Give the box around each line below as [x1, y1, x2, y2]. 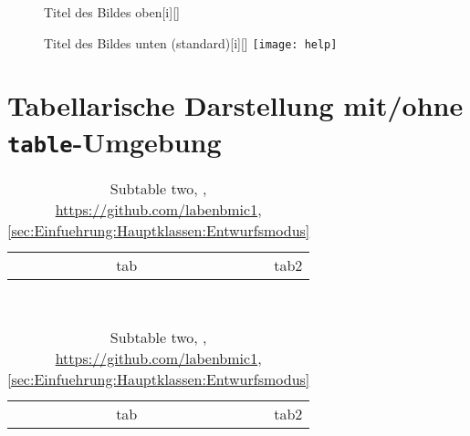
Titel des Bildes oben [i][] [44, 3, 180, 21]
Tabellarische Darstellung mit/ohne [7, 87, 464, 124]
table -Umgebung [7, 122, 222, 160]
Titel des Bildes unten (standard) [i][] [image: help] [44, 33, 338, 52]
